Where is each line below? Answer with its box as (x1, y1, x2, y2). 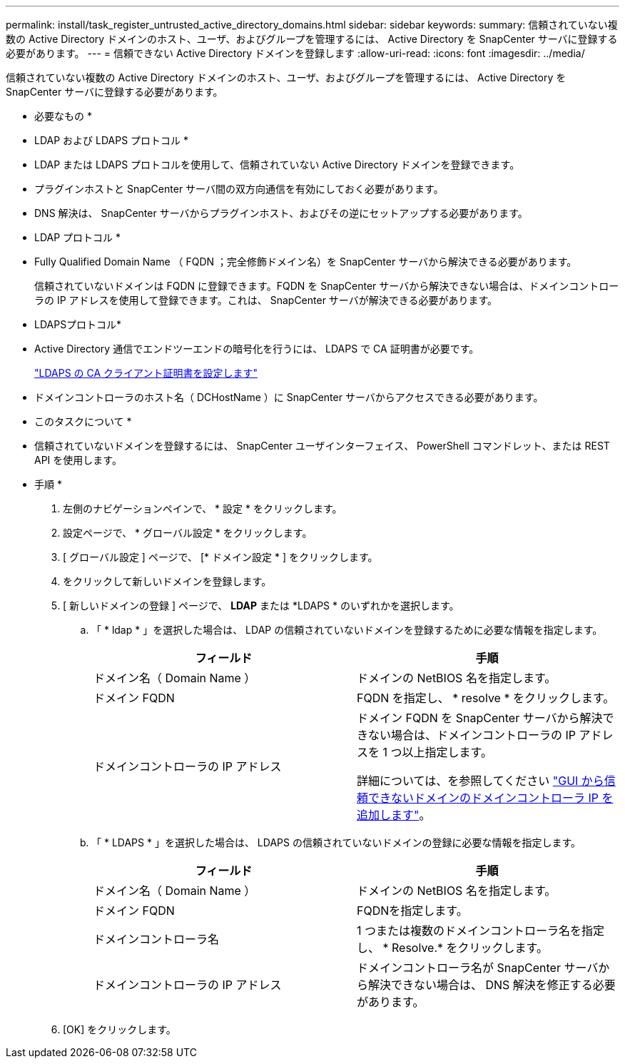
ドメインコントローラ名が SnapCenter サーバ (357, 961, 599, 975)
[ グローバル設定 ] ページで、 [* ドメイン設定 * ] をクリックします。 (63, 551, 378, 563)
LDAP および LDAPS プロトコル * (34, 134, 189, 146)
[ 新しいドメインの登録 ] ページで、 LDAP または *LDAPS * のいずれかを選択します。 (63, 599, 459, 612)
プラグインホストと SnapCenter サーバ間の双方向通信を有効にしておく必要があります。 (34, 183, 444, 195)
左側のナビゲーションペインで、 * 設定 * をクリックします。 (63, 502, 342, 515)
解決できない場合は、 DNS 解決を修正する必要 (368, 978, 616, 992)
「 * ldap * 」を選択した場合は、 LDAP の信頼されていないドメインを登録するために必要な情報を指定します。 (91, 624, 603, 636)
